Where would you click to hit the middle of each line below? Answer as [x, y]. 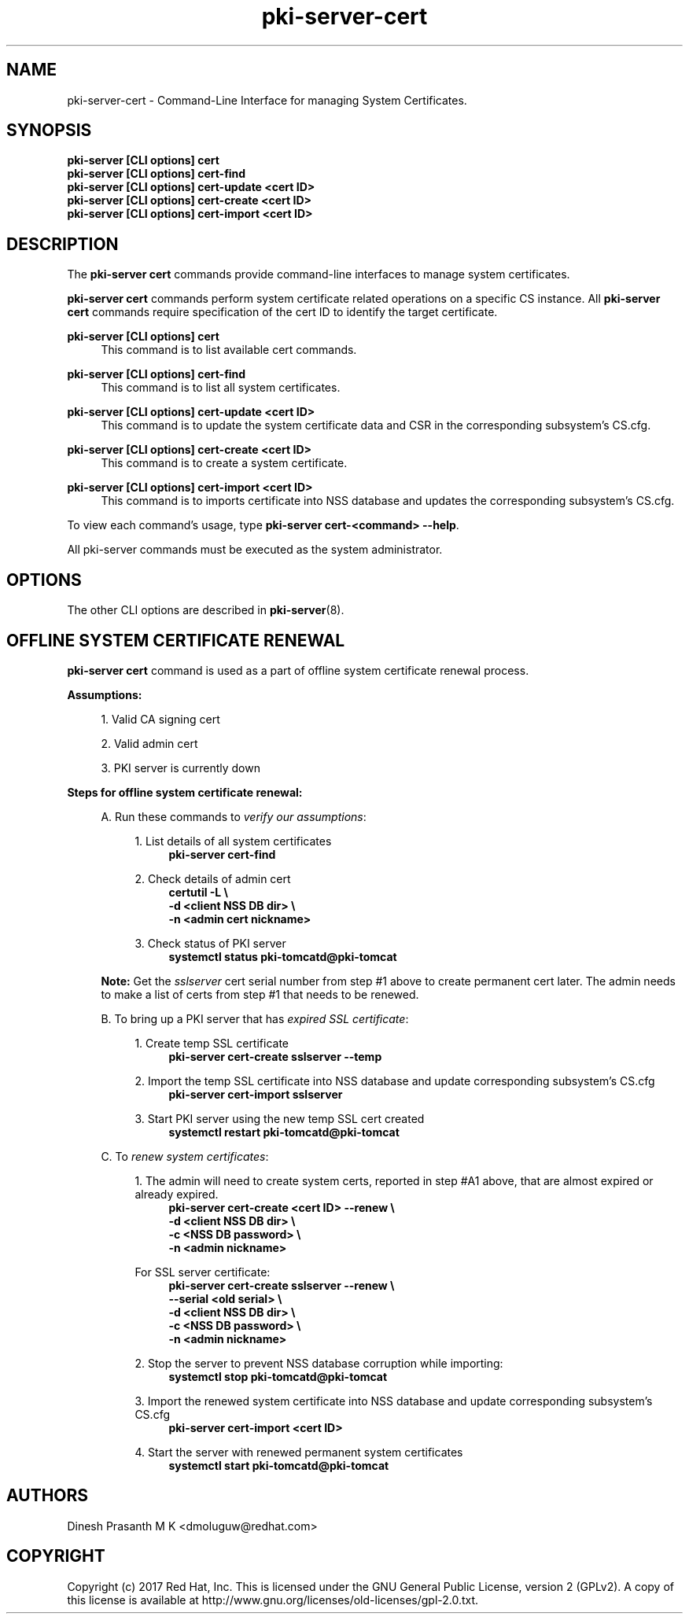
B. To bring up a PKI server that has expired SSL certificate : [255, 1018]
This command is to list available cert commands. [229, 350]
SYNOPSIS [49, 131]
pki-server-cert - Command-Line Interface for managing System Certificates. [267, 100]
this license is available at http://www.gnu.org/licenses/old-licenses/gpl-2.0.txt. [273, 1600]
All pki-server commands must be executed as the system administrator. [255, 550]
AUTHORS [48, 1496]
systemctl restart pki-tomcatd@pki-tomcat [284, 1132]
